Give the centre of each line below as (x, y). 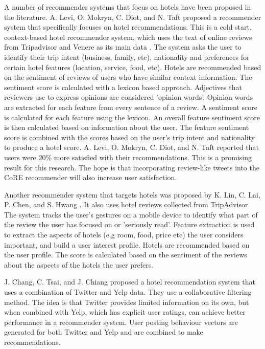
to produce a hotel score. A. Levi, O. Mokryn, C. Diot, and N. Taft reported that (131, 147)
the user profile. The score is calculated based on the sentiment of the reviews (126, 255)
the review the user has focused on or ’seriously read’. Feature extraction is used (129, 224)
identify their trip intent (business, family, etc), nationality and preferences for (127, 57)
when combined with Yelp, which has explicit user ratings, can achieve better (125, 312)
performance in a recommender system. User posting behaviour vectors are (121, 322)
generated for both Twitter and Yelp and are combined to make (104, 332)
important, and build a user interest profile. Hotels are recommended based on (127, 244)
